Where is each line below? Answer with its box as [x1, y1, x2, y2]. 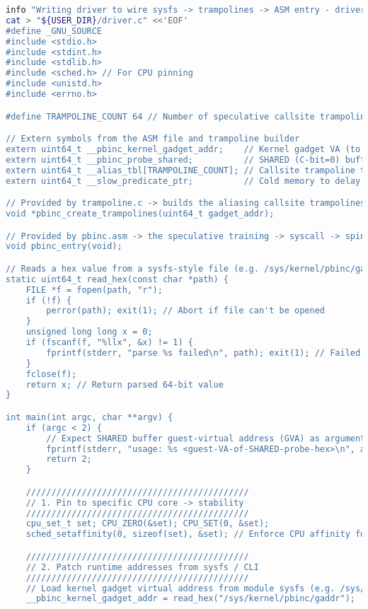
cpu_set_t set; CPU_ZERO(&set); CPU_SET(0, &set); [25, 518, 270, 529]
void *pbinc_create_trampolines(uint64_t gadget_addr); [6, 208, 275, 219]
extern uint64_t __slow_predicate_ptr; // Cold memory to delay [6, 175, 361, 186]
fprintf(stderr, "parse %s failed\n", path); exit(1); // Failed [46, 347, 361, 358]
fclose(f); [25, 369, 77, 379]
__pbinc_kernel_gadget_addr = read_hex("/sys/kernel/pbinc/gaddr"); [25, 593, 355, 604]
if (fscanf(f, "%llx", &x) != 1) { [25, 337, 193, 348]
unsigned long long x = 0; [25, 327, 153, 337]
